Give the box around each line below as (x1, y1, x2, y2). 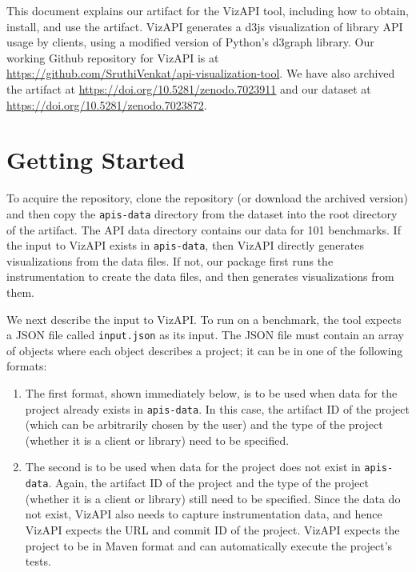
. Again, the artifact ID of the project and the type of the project (48, 474, 369, 491)
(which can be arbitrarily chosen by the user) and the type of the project (25, 416, 383, 433)
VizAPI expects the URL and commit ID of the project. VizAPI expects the (25, 521, 400, 538)
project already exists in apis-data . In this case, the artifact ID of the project (25, 400, 410, 417)
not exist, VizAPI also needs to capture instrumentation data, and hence (25, 506, 382, 522)
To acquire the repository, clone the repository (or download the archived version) (6, 190, 408, 206)
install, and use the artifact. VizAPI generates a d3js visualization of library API (6, 18, 403, 34)
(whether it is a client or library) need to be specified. (25, 431, 290, 448)
